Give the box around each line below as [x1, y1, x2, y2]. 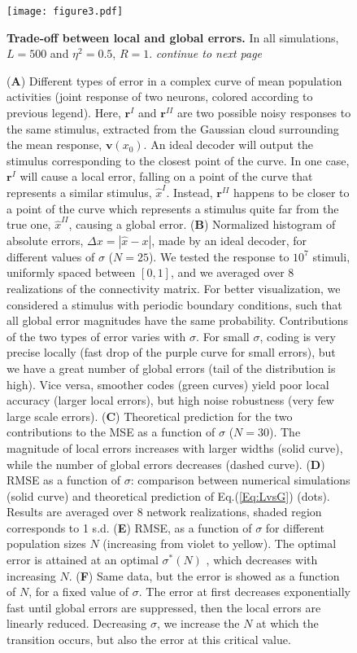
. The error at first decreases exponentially [138, 583, 351, 600]
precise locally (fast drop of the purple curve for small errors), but [7, 344, 336, 361]
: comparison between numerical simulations [130, 471, 350, 489]
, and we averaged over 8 [170, 264, 294, 281]
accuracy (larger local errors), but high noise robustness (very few [7, 392, 334, 409]
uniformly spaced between [7, 264, 136, 281]
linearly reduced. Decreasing [7, 615, 147, 632]
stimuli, [312, 248, 350, 265]
